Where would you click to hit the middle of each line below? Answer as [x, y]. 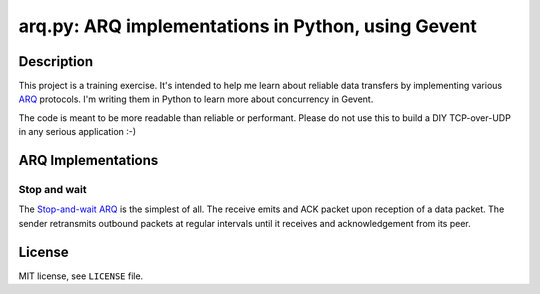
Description [56, 61]
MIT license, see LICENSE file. [81, 276]
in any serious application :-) [77, 132]
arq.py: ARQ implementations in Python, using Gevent [247, 26]
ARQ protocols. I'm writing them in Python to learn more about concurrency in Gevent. [196, 99]
